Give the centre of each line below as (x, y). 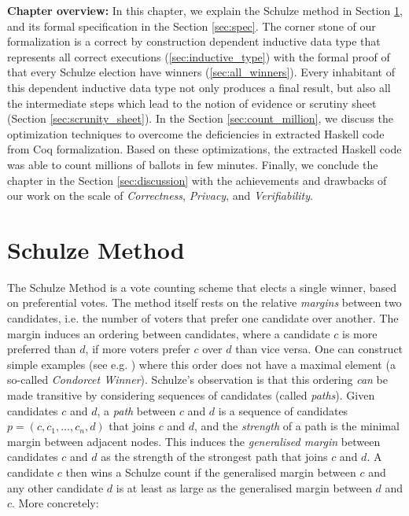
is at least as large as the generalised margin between (244, 487)
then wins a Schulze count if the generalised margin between (211, 472)
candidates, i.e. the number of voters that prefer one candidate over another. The (203, 318)
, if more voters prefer (138, 349)
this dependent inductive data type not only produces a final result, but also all (199, 87)
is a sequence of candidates (283, 410)
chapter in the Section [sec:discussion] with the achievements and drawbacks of (197, 180)
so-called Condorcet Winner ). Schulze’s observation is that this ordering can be (198, 380)
